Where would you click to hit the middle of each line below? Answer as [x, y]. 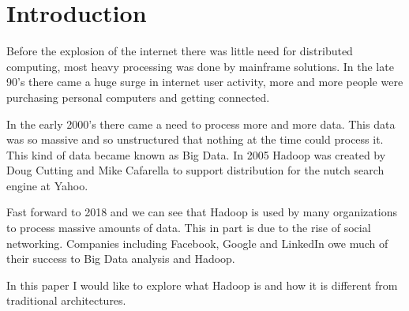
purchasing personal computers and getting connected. [138, 97]
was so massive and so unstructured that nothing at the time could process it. [195, 139]
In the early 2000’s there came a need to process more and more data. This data [201, 124]
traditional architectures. [66, 300]
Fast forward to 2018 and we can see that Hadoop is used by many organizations [202, 212]
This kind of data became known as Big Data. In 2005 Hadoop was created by [196, 154]
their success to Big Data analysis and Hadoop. [121, 259]
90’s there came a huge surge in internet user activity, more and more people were [205, 82]
